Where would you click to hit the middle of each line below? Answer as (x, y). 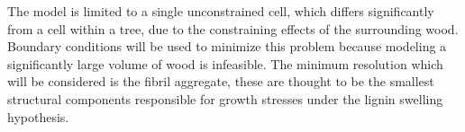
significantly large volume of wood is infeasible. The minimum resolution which (225, 63)
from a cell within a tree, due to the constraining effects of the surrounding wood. (233, 28)
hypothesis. (38, 116)
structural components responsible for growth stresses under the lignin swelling (225, 98)
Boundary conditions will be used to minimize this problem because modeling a (227, 46)
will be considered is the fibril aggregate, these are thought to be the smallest (221, 81)
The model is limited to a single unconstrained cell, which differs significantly (221, 11)
